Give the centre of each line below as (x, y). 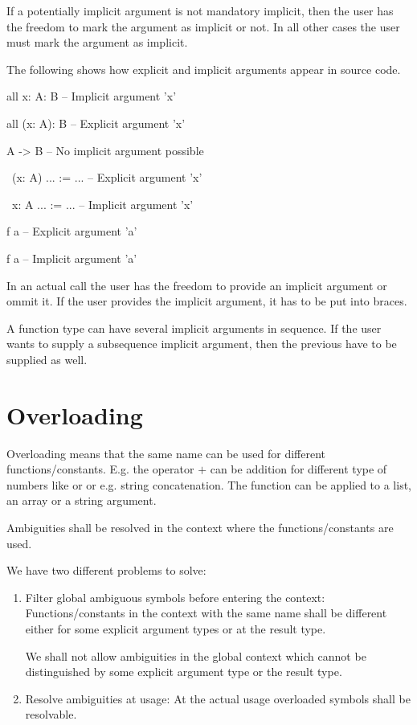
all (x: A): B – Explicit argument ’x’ (96, 123)
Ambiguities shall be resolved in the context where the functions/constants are (200, 527)
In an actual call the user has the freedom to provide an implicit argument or (197, 285)
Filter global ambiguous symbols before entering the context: (175, 597)
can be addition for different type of (298, 469)
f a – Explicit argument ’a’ (72, 231)
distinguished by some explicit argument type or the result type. (184, 672)
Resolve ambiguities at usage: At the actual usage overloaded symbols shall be (218, 698)
